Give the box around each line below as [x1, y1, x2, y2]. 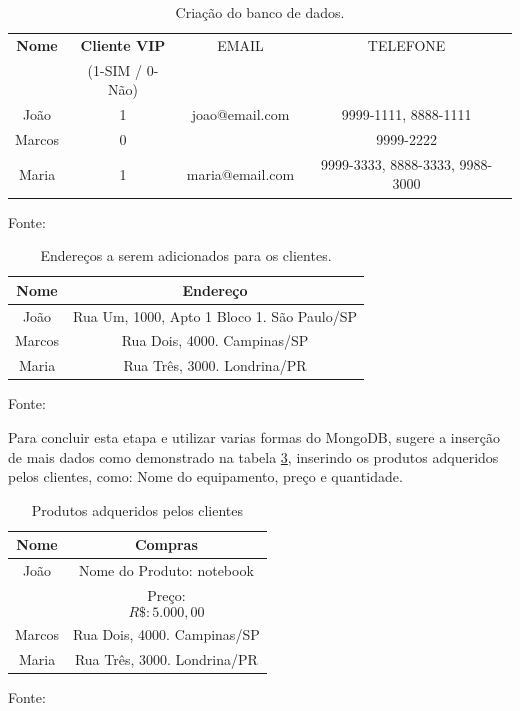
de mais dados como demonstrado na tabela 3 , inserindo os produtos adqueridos [8, 446, 499, 467]
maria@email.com [186, 163, 295, 184]
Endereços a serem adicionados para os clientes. [40, 245, 332, 266]
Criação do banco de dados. [175, 2, 345, 22]
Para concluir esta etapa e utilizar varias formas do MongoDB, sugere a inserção [8, 426, 500, 447]
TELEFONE [367, 34, 446, 55]
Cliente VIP [80, 34, 166, 55]
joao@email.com [191, 104, 290, 125]
